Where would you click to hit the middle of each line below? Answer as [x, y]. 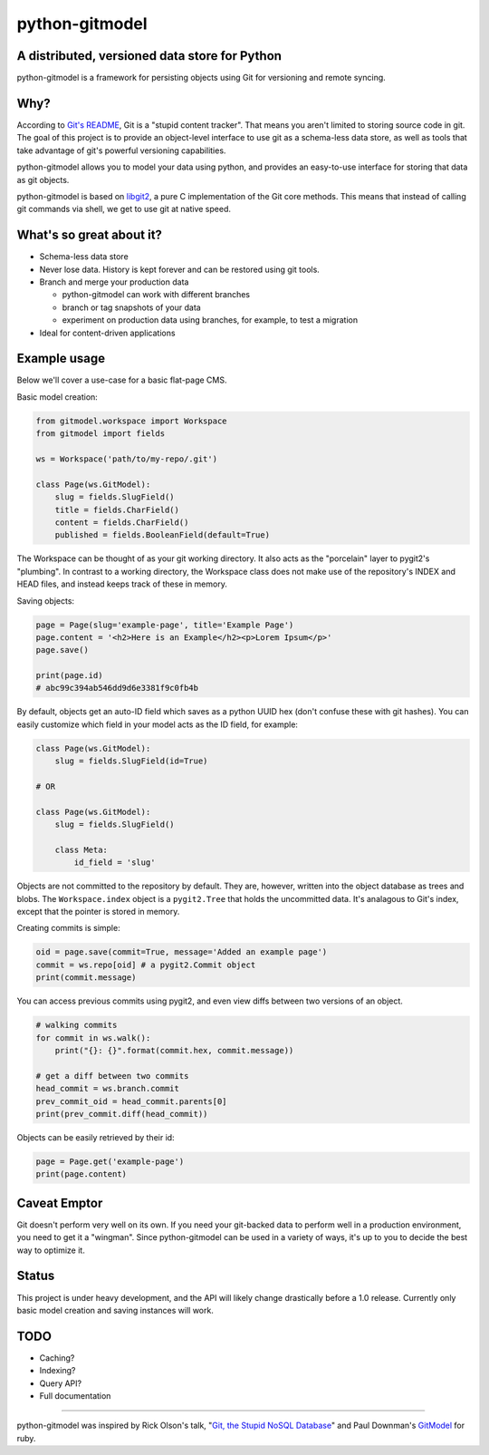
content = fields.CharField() [122, 522]
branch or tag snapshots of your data [131, 307]
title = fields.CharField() [117, 509]
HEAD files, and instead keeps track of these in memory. [122, 584]
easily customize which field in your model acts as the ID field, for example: [158, 724]
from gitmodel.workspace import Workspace [131, 421]
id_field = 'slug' [115, 863]
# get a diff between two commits [112, 1076]
